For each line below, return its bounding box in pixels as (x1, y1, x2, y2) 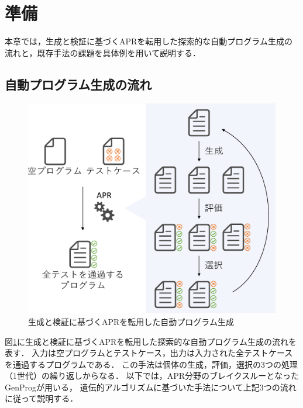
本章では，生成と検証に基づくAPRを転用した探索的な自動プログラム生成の (5, 35, 292, 47)
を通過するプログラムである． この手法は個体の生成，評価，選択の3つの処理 (5, 358, 298, 370)
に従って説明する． (5, 392, 78, 404)
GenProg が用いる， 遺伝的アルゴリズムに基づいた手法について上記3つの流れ (5, 381, 297, 393)
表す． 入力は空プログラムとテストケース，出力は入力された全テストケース (5, 347, 293, 359)
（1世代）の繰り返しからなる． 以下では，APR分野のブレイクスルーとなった (5, 369, 299, 382)
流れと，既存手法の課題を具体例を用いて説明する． (5, 46, 201, 58)
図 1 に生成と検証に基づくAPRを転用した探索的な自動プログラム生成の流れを (5, 335, 297, 347)
